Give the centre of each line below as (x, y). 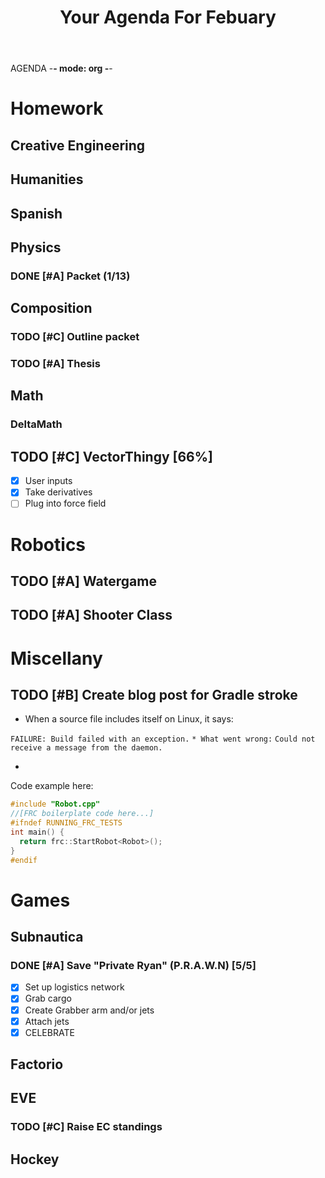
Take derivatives (58, 492)
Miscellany (56, 658)
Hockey (35, 1159)
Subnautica (47, 937)
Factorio (37, 1064)
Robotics (48, 544)
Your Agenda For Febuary (168, 17)
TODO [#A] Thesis (55, 364)
